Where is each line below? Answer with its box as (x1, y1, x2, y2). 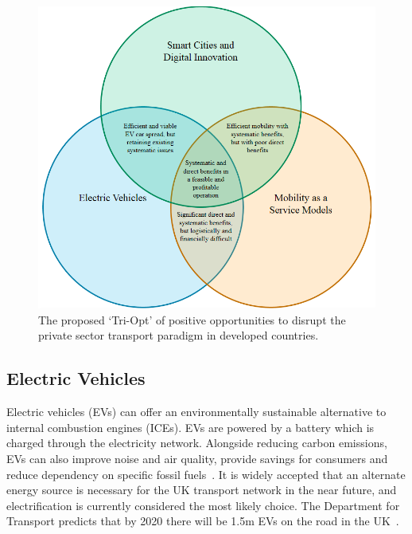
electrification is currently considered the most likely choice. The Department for (6, 497, 400, 513)
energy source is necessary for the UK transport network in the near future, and (6, 481, 397, 498)
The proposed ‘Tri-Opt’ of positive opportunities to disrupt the (38, 311, 346, 328)
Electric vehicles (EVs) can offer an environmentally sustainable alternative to (6, 403, 387, 420)
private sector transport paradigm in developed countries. (38, 327, 319, 344)
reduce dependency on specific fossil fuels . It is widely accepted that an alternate (6, 465, 406, 482)
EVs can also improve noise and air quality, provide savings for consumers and (6, 450, 388, 466)
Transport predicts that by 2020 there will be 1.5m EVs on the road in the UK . (6, 512, 399, 529)
